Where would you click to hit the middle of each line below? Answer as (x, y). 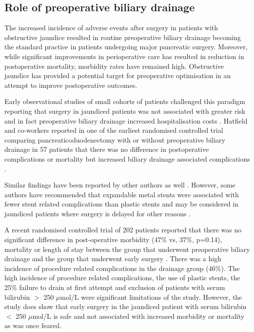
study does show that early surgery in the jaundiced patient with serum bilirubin (126, 306)
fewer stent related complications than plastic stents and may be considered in (122, 204)
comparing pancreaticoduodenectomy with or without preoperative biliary (115, 139)
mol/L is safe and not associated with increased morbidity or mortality (138, 316)
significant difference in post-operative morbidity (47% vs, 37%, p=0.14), (113, 239)
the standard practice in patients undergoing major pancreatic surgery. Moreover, (126, 47)
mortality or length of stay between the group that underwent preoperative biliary (127, 249)
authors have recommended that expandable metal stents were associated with (122, 194)
